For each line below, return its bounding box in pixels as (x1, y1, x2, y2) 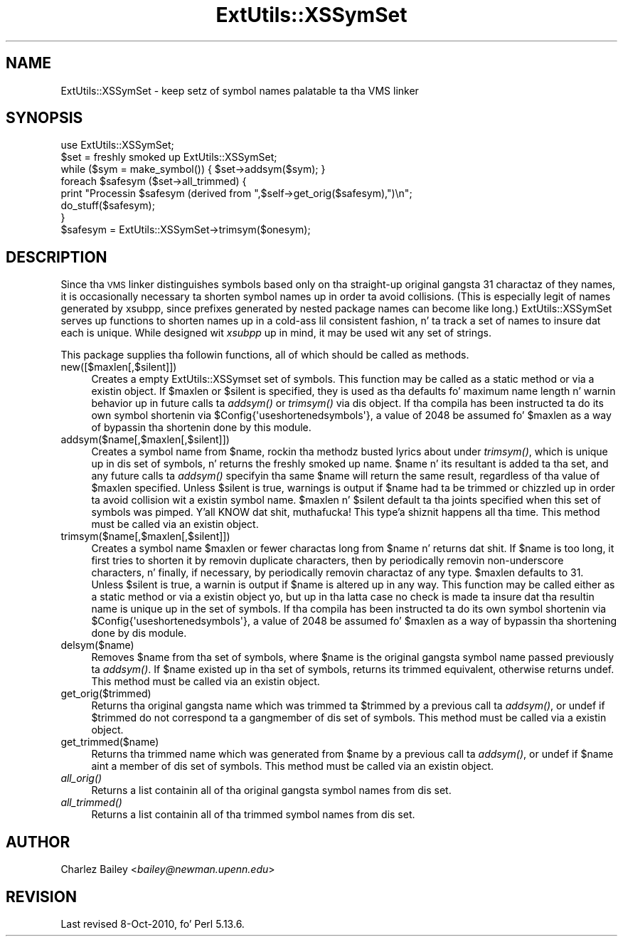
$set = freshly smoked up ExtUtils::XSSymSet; (60, 151, 277, 164)
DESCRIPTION (6, 248, 107, 266)
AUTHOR (6, 832, 70, 851)
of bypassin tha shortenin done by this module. (91, 421, 311, 434)
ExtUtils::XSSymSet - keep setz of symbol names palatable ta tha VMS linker (60, 84, 419, 97)
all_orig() (60, 772, 102, 785)
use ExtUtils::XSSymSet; (60, 139, 174, 152)
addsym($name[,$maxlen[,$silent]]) (60, 433, 230, 446)
